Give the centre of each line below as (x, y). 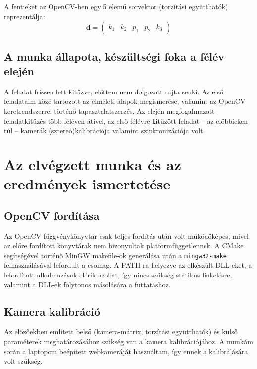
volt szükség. (23, 361)
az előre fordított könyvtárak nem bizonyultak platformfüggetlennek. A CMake (124, 246)
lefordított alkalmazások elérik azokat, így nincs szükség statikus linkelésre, (118, 274)
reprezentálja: (25, 16)
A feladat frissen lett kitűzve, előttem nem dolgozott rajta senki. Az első (114, 91)
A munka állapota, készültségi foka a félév (114, 56)
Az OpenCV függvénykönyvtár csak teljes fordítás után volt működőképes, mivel (126, 236)
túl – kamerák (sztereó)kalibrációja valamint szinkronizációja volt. (104, 130)
